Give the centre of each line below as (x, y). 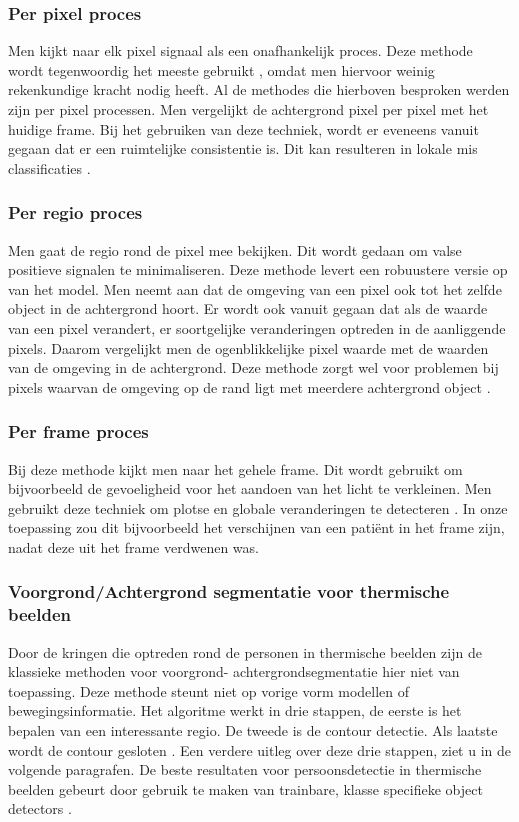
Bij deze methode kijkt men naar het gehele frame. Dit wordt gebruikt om (235, 468)
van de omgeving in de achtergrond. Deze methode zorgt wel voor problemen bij (253, 367)
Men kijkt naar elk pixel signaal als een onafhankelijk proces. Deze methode (240, 50)
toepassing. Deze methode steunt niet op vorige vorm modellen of (209, 690)
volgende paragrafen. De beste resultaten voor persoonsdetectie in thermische (245, 769)
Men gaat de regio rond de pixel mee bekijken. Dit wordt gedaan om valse (235, 249)
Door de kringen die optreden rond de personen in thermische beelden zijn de (245, 651)
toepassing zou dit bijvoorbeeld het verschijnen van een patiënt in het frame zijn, (256, 527)
